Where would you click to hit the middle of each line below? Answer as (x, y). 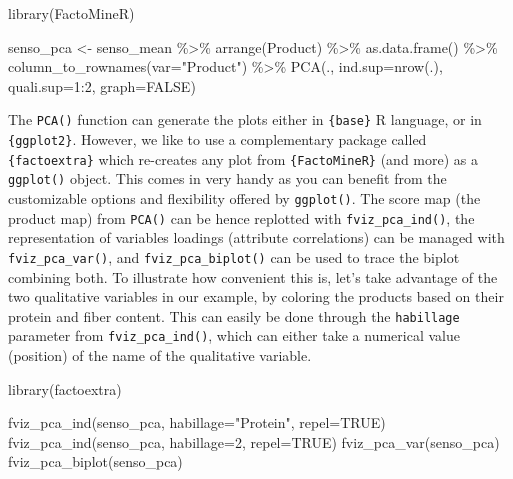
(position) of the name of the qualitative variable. (160, 355)
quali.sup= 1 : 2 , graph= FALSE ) (102, 85)
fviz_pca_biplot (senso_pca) (95, 461)
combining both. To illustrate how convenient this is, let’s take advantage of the (253, 276)
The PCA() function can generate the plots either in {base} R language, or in (245, 119)
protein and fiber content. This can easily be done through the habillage (234, 315)
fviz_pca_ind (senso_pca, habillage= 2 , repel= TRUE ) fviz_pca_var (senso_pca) (254, 441)
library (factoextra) (65, 388)
